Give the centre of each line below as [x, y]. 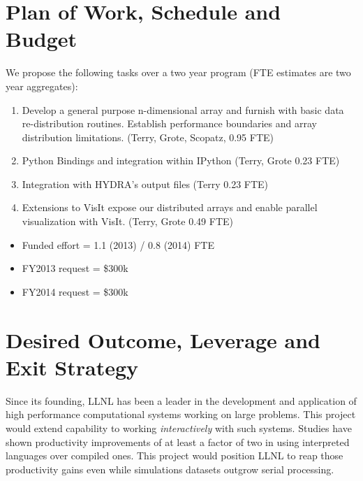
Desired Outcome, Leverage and [163, 339]
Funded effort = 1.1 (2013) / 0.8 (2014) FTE [118, 244]
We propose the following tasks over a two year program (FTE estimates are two [178, 72]
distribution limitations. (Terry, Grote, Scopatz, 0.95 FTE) [148, 137]
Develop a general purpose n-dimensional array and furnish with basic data [183, 109]
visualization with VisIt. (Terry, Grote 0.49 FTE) [127, 221]
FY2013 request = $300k [75, 268]
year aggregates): [42, 86]
